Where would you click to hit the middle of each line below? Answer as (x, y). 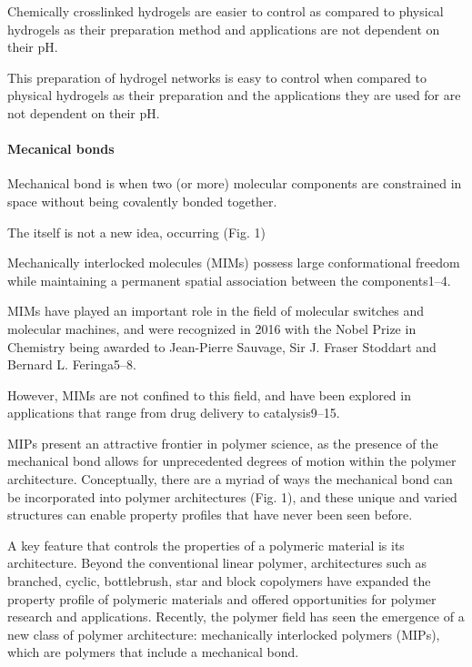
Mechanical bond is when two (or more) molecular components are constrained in (235, 183)
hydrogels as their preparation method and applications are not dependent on (224, 29)
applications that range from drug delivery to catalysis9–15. (174, 413)
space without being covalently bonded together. (142, 201)
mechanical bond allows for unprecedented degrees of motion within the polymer (232, 461)
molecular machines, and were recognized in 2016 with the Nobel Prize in (212, 328)
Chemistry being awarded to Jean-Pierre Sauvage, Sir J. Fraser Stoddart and (222, 346)
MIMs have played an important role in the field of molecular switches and (216, 311)
